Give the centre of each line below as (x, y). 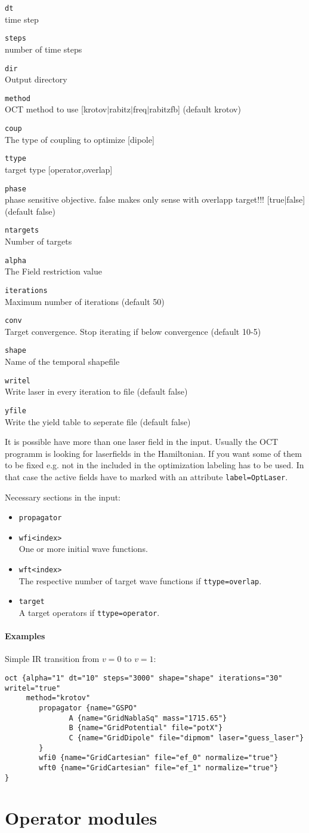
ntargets (22, 231)
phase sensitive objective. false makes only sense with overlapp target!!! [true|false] (155, 199)
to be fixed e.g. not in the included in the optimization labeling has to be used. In (154, 465)
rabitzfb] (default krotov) (195, 109)
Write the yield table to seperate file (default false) (98, 421)
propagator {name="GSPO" (88, 708)
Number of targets (38, 241)
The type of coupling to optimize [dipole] (80, 139)
